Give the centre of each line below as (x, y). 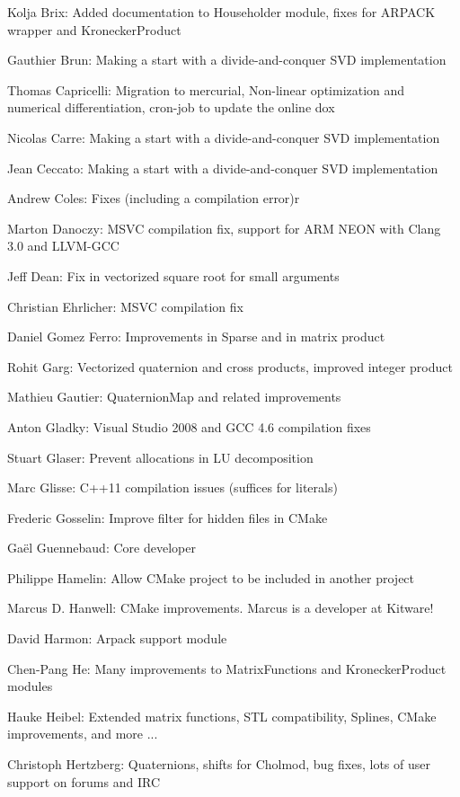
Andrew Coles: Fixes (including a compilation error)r (154, 198)
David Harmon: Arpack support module (117, 638)
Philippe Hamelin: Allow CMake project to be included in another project (211, 577)
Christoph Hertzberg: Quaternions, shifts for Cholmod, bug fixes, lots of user (219, 764)
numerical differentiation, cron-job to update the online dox (171, 107)
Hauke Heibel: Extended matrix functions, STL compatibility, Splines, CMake (222, 716)
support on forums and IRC (84, 781)
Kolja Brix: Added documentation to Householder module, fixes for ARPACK (221, 12)
